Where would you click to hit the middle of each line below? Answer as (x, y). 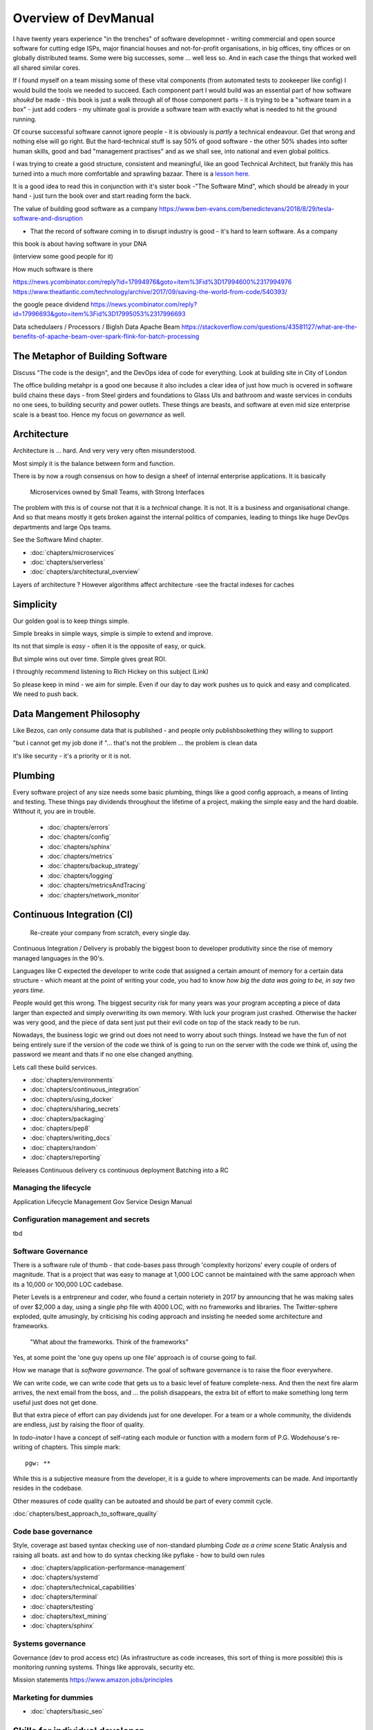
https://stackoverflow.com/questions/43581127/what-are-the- (269, 327)
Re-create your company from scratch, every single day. (111, 932)
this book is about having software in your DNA (80, 244)
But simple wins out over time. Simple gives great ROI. (90, 659)
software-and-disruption (48, 219)
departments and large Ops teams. (62, 527)
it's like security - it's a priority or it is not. (72, 756)
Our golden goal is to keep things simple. (71, 621)
